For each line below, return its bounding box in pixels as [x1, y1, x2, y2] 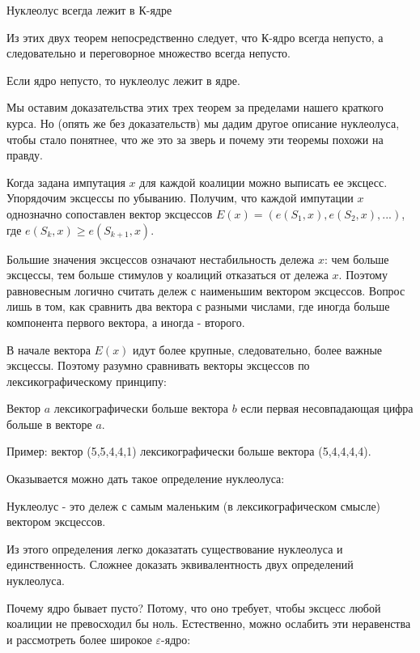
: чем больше [324, 250, 389, 267]
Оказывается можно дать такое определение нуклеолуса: [6, 470, 285, 487]
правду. [6, 146, 43, 163]
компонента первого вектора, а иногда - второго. [6, 313, 245, 330]
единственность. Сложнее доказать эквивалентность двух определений [6, 556, 354, 573]
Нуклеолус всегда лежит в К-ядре [6, 2, 172, 18]
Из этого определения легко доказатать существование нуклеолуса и [6, 540, 343, 557]
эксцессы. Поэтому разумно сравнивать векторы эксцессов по [6, 357, 310, 374]
